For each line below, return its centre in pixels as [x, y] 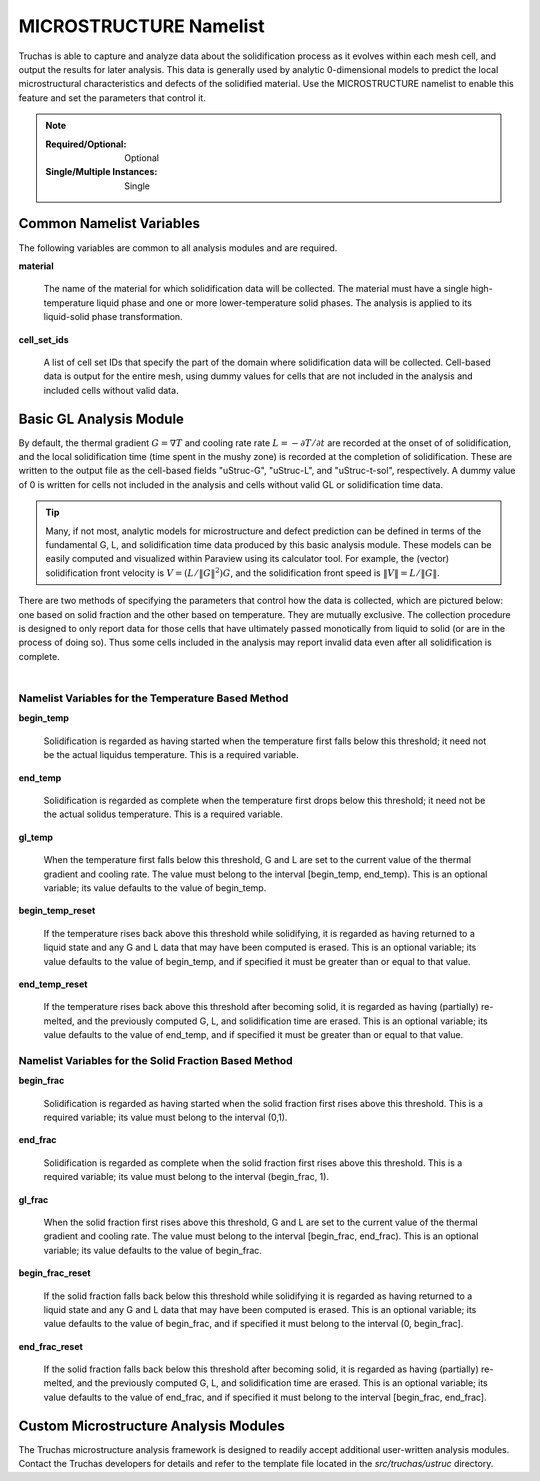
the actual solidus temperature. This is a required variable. [163, 814]
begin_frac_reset [54, 1273]
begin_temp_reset [57, 911]
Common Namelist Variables [109, 223]
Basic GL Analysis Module [101, 418]
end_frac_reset [51, 1346]
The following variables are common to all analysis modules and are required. [178, 247]
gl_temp [36, 837]
